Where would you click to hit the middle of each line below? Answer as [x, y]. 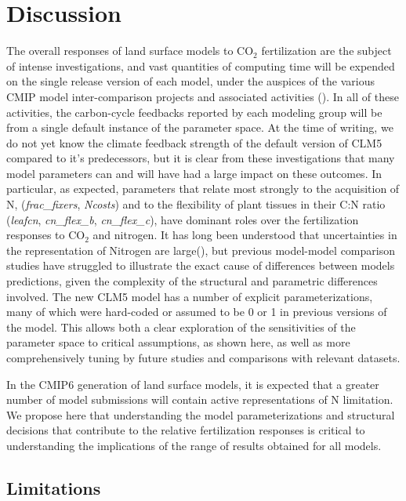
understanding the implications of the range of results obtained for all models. [194, 445]
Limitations [54, 487]
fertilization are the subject [326, 51]
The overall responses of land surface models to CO [130, 51]
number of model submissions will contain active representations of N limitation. [200, 399]
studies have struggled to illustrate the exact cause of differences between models [201, 265]
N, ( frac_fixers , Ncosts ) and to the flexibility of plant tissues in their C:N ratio [196, 204]
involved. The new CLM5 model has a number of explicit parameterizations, [190, 296]
